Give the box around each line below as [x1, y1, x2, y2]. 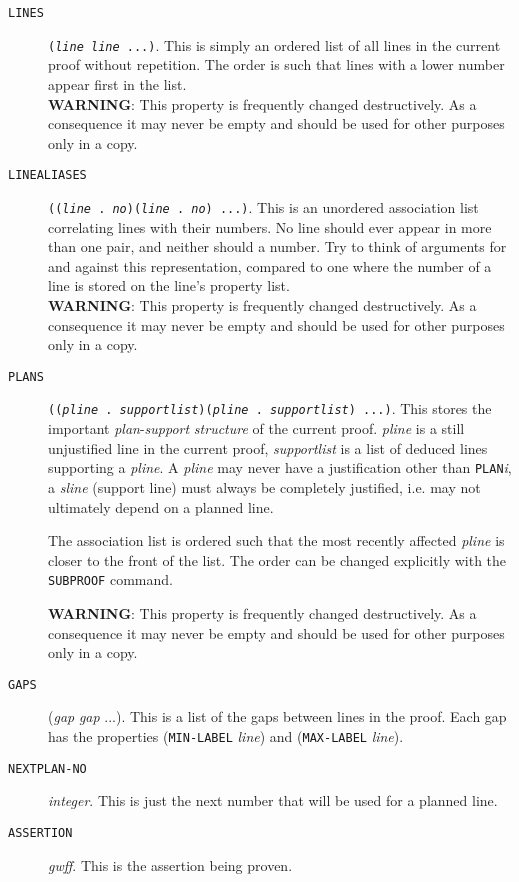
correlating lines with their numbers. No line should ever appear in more [48, 216, 492, 237]
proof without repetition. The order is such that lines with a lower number [48, 54, 505, 75]
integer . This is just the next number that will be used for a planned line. [48, 790, 498, 811]
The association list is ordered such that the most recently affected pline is [48, 530, 505, 551]
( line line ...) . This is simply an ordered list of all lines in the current [48, 34, 501, 55]
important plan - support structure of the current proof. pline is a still [48, 418, 465, 439]
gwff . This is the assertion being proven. [48, 854, 293, 875]
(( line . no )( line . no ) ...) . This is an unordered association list [48, 196, 479, 217]
